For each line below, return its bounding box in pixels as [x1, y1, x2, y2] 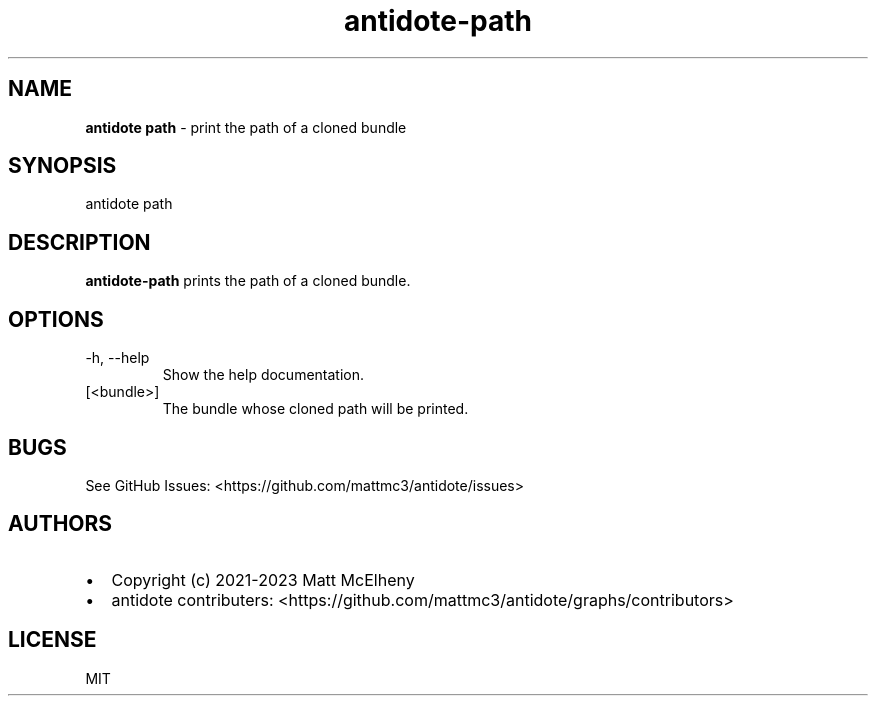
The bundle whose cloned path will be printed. [162, 400, 469, 418]
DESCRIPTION [8, 229, 151, 255]
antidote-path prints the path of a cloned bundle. [85, 272, 411, 290]
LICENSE [8, 627, 97, 653]
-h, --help [85, 349, 150, 367]
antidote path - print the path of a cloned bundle [85, 118, 407, 136]
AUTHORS [8, 511, 113, 537]
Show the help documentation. [162, 366, 365, 384]
